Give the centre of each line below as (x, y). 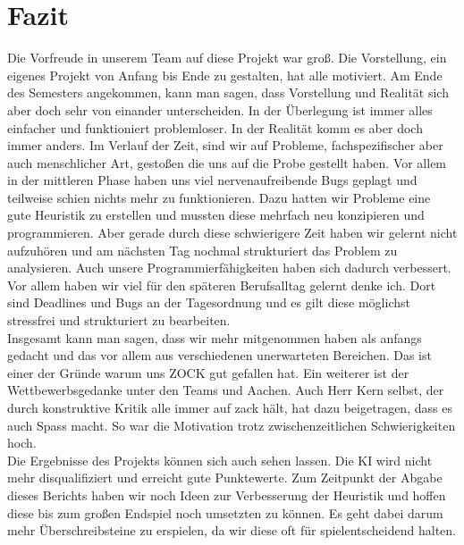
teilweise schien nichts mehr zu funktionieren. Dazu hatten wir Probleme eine (219, 197)
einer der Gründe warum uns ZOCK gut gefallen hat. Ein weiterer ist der (208, 372)
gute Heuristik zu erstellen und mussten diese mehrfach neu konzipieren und (216, 215)
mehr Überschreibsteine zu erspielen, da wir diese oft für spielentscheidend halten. (232, 530)
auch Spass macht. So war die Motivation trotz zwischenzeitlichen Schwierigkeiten (232, 425)
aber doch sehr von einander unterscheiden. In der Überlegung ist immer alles (220, 109)
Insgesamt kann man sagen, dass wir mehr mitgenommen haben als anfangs (215, 337)
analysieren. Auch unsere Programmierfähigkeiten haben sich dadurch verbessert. (229, 268)
